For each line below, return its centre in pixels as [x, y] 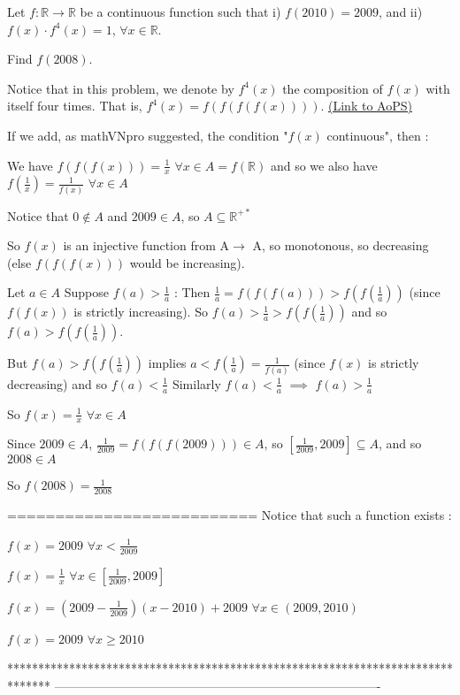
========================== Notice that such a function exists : [230, 515]
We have [30, 165]
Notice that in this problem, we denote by [121, 88]
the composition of [333, 88]
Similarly [196, 383]
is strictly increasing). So [141, 312]
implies [167, 363]
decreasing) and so [57, 383]
